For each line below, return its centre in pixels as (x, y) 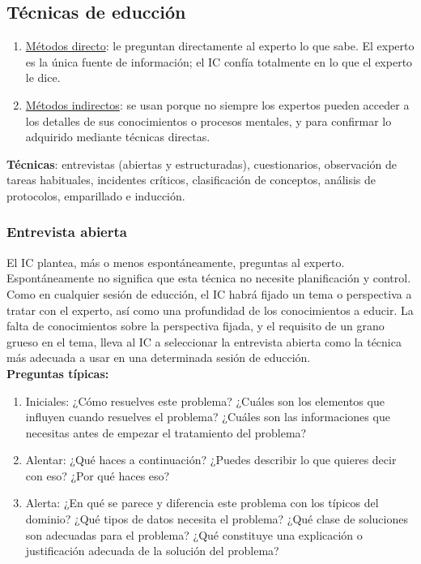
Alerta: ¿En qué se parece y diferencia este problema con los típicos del (202, 503)
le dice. (43, 77)
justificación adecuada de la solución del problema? (152, 551)
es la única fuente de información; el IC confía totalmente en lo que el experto (219, 61)
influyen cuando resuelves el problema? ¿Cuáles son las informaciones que (208, 417)
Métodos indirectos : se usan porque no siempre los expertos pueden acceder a (217, 104)
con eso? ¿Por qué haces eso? (98, 475)
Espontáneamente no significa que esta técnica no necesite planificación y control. (209, 278)
